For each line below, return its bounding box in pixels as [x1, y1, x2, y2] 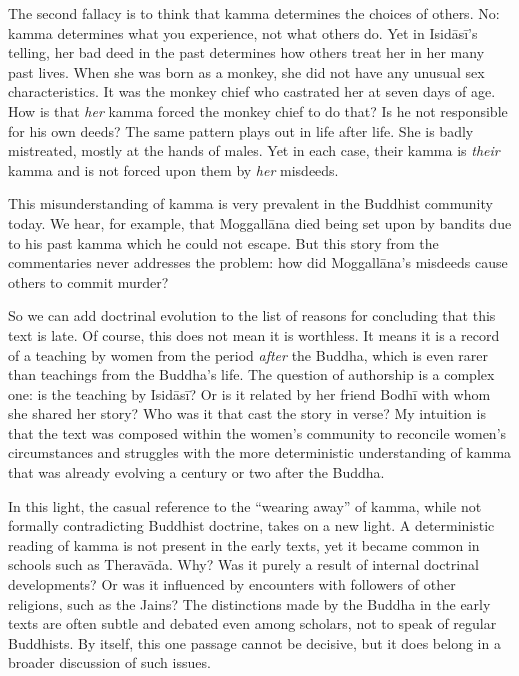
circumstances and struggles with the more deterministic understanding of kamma [8, 442, 512, 463]
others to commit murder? [8, 271, 169, 292]
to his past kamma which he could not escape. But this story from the [8, 232, 439, 253]
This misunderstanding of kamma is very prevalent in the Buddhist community [8, 193, 493, 214]
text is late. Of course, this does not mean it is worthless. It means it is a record [8, 324, 500, 345]
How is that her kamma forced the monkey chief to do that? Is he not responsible [8, 100, 508, 121]
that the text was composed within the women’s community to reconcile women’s [8, 422, 507, 443]
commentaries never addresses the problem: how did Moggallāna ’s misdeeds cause [8, 252, 508, 273]
